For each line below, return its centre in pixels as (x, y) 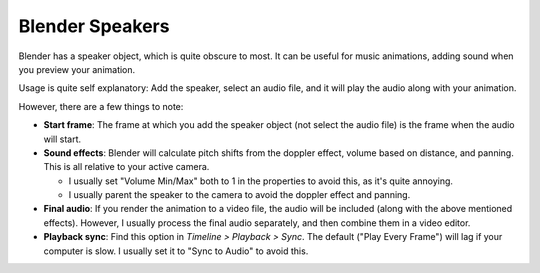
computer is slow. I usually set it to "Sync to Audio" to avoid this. (176, 251)
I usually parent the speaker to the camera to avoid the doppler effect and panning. (239, 195)
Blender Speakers (94, 26)
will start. (62, 139)
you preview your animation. (77, 69)
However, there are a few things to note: (101, 106)
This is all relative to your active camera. (126, 167)
